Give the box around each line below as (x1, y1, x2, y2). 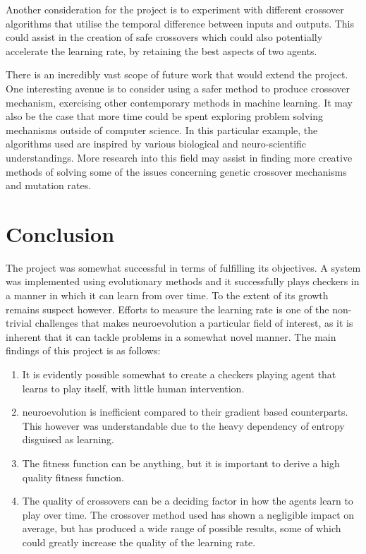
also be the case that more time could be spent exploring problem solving (6, 109, 323, 124)
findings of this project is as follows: (6, 343, 161, 358)
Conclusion (6, 219, 115, 248)
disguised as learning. (22, 432, 114, 447)
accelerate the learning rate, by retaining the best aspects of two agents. (6, 43, 317, 58)
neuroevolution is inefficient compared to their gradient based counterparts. (22, 404, 348, 419)
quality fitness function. (22, 469, 124, 484)
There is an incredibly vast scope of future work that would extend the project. (6, 67, 348, 82)
